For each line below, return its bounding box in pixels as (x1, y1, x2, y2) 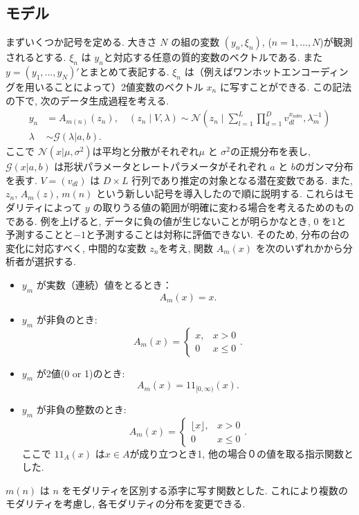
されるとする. (6, 50, 66, 64)
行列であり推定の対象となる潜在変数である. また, (131, 172, 353, 187)
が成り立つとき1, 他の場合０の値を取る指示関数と (129, 446, 353, 460)
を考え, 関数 (158, 240, 213, 255)
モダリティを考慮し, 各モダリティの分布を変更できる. (6, 496, 246, 511)
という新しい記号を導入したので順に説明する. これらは (96, 186, 344, 201)
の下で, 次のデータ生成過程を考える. (6, 93, 169, 107)
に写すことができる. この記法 (219, 80, 352, 93)
